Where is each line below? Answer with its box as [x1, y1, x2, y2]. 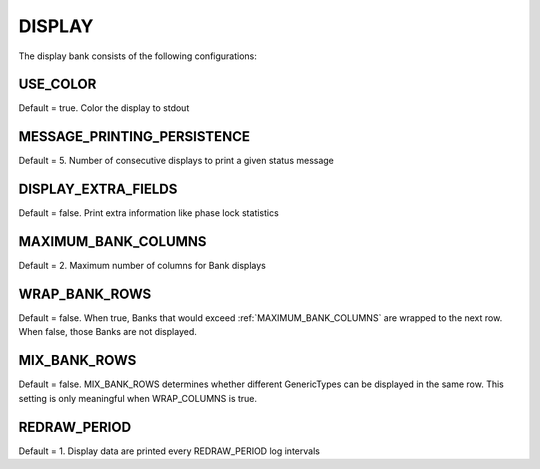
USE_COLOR [18, 76, 97, 93]
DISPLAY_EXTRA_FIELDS [18, 181, 178, 198]
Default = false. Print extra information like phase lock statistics [18, 207, 279, 219]
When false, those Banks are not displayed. [18, 326, 197, 338]
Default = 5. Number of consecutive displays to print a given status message [18, 155, 335, 167]
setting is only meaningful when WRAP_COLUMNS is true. [18, 392, 258, 404]
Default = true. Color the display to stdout [18, 102, 190, 114]
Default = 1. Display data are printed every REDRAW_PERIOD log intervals [18, 445, 320, 457]
